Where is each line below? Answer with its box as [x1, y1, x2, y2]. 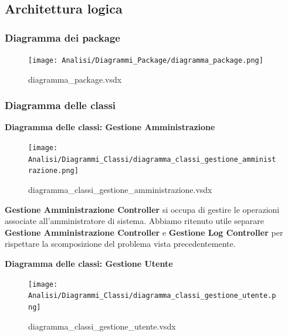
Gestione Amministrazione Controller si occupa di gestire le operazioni [5, 203, 280, 215]
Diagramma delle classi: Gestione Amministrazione [5, 121, 215, 133]
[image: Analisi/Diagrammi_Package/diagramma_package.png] [28, 56, 263, 65]
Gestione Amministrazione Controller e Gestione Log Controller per [5, 226, 283, 238]
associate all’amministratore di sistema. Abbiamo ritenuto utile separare [5, 215, 265, 227]
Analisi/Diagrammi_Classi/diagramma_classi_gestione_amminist [28, 155, 276, 164]
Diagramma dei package [5, 30, 120, 45]
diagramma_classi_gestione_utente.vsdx [28, 320, 176, 332]
